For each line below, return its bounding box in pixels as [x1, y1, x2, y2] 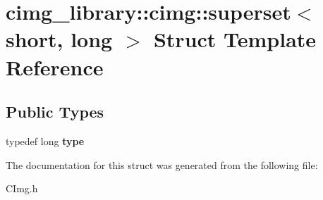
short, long [6, 25, 113, 54]
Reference [6, 52, 104, 81]
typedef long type [6, 133, 85, 148]
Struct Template [153, 25, 317, 54]
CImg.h [6, 181, 38, 196]
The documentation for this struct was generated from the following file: [6, 157, 318, 172]
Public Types [6, 101, 104, 123]
